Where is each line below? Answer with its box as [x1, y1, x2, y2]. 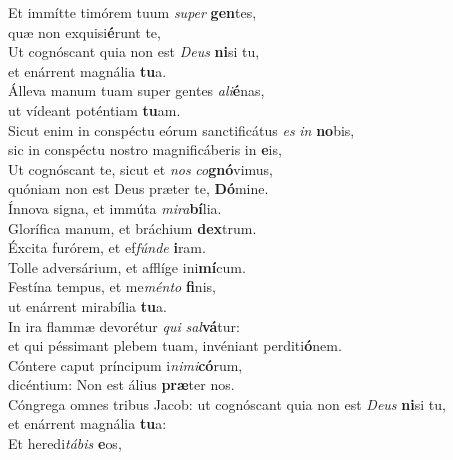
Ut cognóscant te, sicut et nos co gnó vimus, [8, 158, 274, 179]
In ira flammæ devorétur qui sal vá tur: [8, 315, 240, 336]
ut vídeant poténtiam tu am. [8, 99, 181, 120]
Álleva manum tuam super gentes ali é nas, [8, 80, 265, 101]
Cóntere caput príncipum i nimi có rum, [8, 354, 243, 375]
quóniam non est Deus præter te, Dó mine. [8, 178, 269, 199]
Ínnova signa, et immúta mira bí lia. [8, 197, 222, 218]
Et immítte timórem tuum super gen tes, [8, 2, 257, 22]
